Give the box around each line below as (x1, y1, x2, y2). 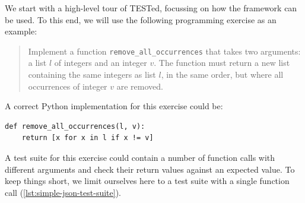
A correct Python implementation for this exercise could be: (5, 100, 223, 112)
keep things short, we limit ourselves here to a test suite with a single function (5, 175, 290, 187)
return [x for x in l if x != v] (21, 134, 154, 142)
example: (5, 25, 37, 37)
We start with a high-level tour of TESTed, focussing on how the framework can (5, 2, 297, 14)
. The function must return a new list (154, 56, 290, 69)
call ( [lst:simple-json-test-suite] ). (5, 186, 121, 198)
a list (28, 56, 47, 69)
